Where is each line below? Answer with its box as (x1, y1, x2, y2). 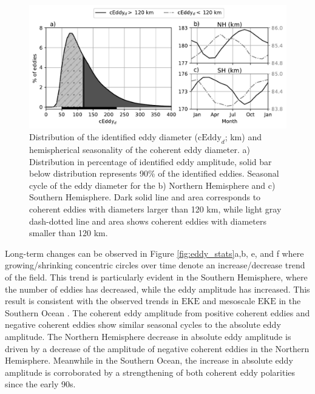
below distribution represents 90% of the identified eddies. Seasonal (29, 167, 279, 180)
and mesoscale (202, 294, 256, 307)
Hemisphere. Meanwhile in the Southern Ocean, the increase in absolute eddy (5, 354, 293, 367)
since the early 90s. (5, 378, 76, 390)
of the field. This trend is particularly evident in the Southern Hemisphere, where (5, 271, 308, 284)
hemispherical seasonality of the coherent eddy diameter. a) (29, 143, 250, 156)
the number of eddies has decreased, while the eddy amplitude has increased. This (5, 282, 310, 295)
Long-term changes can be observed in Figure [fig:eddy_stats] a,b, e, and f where (5, 246, 304, 259)
